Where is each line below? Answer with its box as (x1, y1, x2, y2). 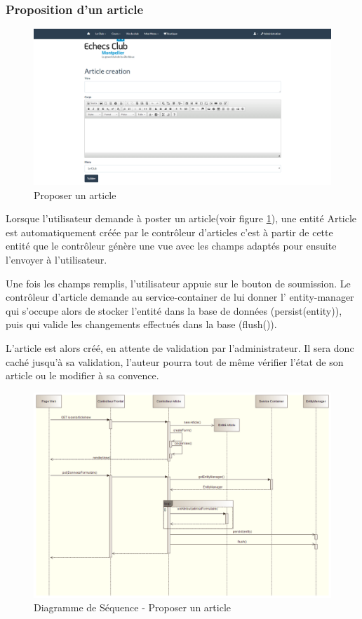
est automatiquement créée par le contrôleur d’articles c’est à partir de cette (6, 224, 333, 239)
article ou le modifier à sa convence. (6, 368, 159, 383)
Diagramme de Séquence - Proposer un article (34, 600, 231, 615)
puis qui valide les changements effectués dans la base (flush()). (6, 317, 277, 332)
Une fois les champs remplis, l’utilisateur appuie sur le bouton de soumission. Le (6, 276, 351, 290)
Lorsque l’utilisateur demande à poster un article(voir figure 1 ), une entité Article (6, 211, 357, 226)
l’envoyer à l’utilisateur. (6, 252, 107, 266)
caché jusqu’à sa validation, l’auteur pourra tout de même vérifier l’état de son (6, 354, 344, 369)
